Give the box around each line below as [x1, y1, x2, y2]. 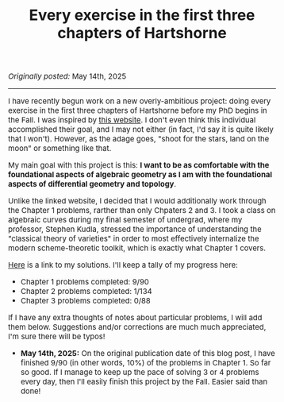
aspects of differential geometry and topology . [8, 179, 177, 189]
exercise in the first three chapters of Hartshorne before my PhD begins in [8, 106, 268, 115]
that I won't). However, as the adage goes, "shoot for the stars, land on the [8, 133, 270, 144]
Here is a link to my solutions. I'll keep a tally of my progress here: [8, 260, 239, 270]
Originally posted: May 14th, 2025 [8, 72, 127, 81]
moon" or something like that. [8, 143, 112, 153]
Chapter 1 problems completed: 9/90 [20, 276, 150, 287]
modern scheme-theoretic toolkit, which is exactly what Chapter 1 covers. [8, 243, 267, 253]
